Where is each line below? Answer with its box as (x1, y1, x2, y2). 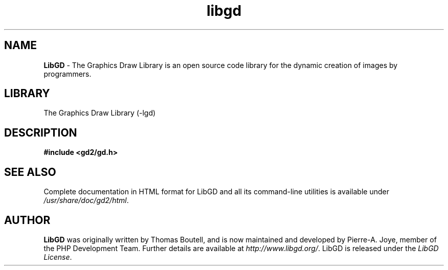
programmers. (43, 69, 92, 78)
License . (43, 252, 72, 261)
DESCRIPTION (4, 126, 77, 139)
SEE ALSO (4, 165, 56, 178)
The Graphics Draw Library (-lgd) (43, 108, 156, 118)
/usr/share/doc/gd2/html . (43, 196, 129, 205)
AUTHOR (4, 213, 51, 227)
